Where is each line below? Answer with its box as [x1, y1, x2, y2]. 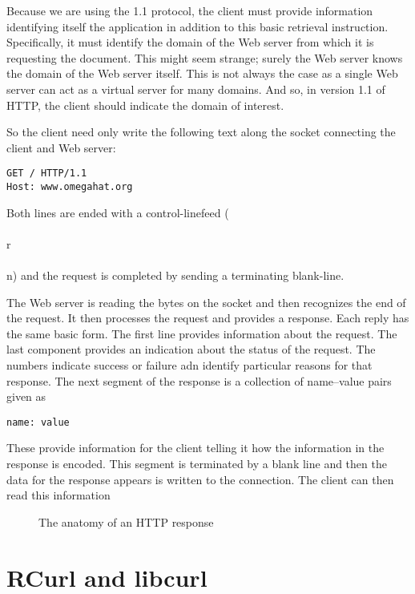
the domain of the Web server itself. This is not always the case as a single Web [6, 65, 398, 82]
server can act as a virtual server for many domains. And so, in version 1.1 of [6, 80, 385, 97]
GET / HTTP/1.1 [6, 168, 87, 180]
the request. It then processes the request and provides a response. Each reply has [6, 309, 409, 326]
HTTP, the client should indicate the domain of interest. [6, 96, 284, 113]
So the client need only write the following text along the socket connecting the [6, 123, 396, 140]
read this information [6, 487, 111, 503]
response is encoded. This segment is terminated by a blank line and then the [6, 455, 387, 472]
